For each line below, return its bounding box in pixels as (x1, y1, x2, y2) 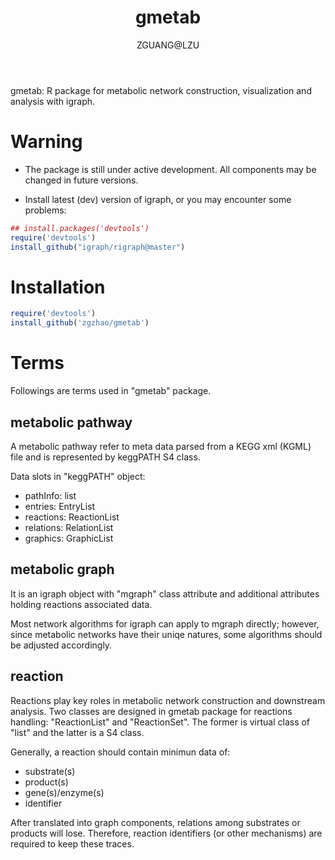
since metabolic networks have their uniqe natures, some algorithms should (10, 628, 323, 640)
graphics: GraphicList (24, 532, 114, 544)
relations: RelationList (24, 521, 114, 533)
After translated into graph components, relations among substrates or (10, 816, 301, 828)
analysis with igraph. (10, 95, 96, 107)
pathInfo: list (24, 489, 77, 501)
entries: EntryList (24, 500, 96, 512)
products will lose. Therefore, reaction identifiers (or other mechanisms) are (10, 827, 323, 839)
